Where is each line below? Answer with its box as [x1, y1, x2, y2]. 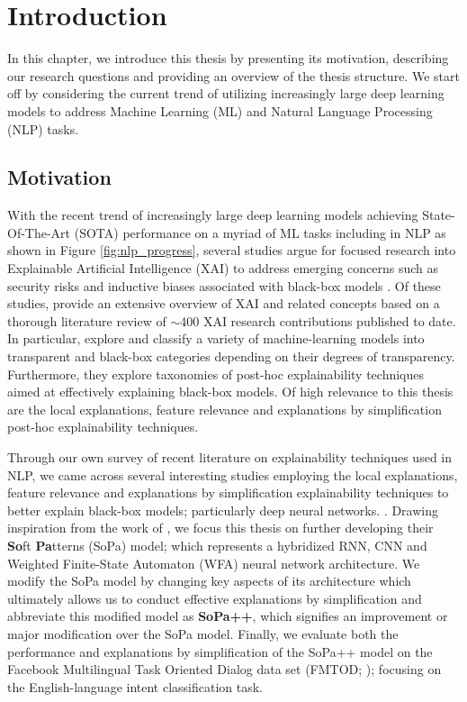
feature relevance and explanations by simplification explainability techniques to [7, 483, 449, 502]
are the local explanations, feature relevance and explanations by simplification [7, 399, 442, 418]
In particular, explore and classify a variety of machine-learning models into [7, 329, 425, 348]
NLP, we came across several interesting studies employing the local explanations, [7, 465, 458, 484]
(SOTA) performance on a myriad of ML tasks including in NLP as [74, 223, 446, 242]
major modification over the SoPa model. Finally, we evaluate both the [7, 624, 399, 643]
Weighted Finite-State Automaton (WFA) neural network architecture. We [7, 553, 420, 572]
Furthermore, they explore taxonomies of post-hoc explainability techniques [7, 364, 425, 383]
